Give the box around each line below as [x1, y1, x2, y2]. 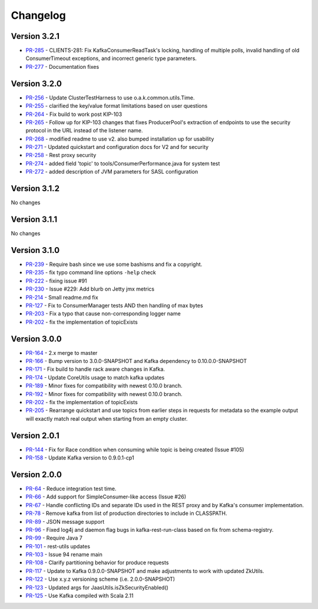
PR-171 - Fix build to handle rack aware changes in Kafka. [25, 365, 165, 373]
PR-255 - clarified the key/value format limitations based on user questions [25, 102, 208, 109]
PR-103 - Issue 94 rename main [25, 551, 102, 558]
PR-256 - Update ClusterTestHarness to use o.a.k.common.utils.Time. [25, 94, 195, 101]
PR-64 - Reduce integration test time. [25, 485, 117, 492]
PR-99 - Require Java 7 [25, 534, 82, 541]
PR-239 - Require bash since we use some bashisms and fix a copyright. [25, 261, 203, 268]
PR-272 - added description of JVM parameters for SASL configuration [25, 168, 198, 175]
